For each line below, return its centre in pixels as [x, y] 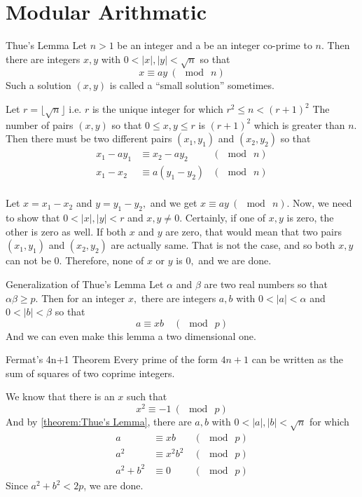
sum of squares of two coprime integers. [90, 373]
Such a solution [39, 85]
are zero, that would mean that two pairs [254, 231]
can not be [28, 260]
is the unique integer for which [158, 109]
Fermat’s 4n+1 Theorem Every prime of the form [112, 359]
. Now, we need [319, 203]
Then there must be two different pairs [89, 138]
